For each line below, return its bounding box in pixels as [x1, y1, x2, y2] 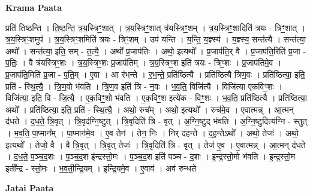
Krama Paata [5, 1, 62, 13]
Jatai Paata [5, 182, 54, 194]
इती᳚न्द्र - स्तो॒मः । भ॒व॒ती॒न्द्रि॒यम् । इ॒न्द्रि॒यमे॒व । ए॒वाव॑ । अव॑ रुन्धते [5, 161, 197, 174]
